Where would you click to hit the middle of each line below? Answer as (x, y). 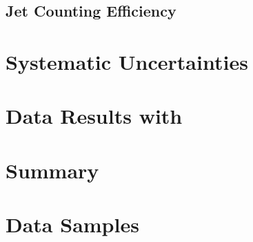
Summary (52, 170)
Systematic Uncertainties (127, 61)
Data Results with (94, 116)
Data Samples (72, 224)
